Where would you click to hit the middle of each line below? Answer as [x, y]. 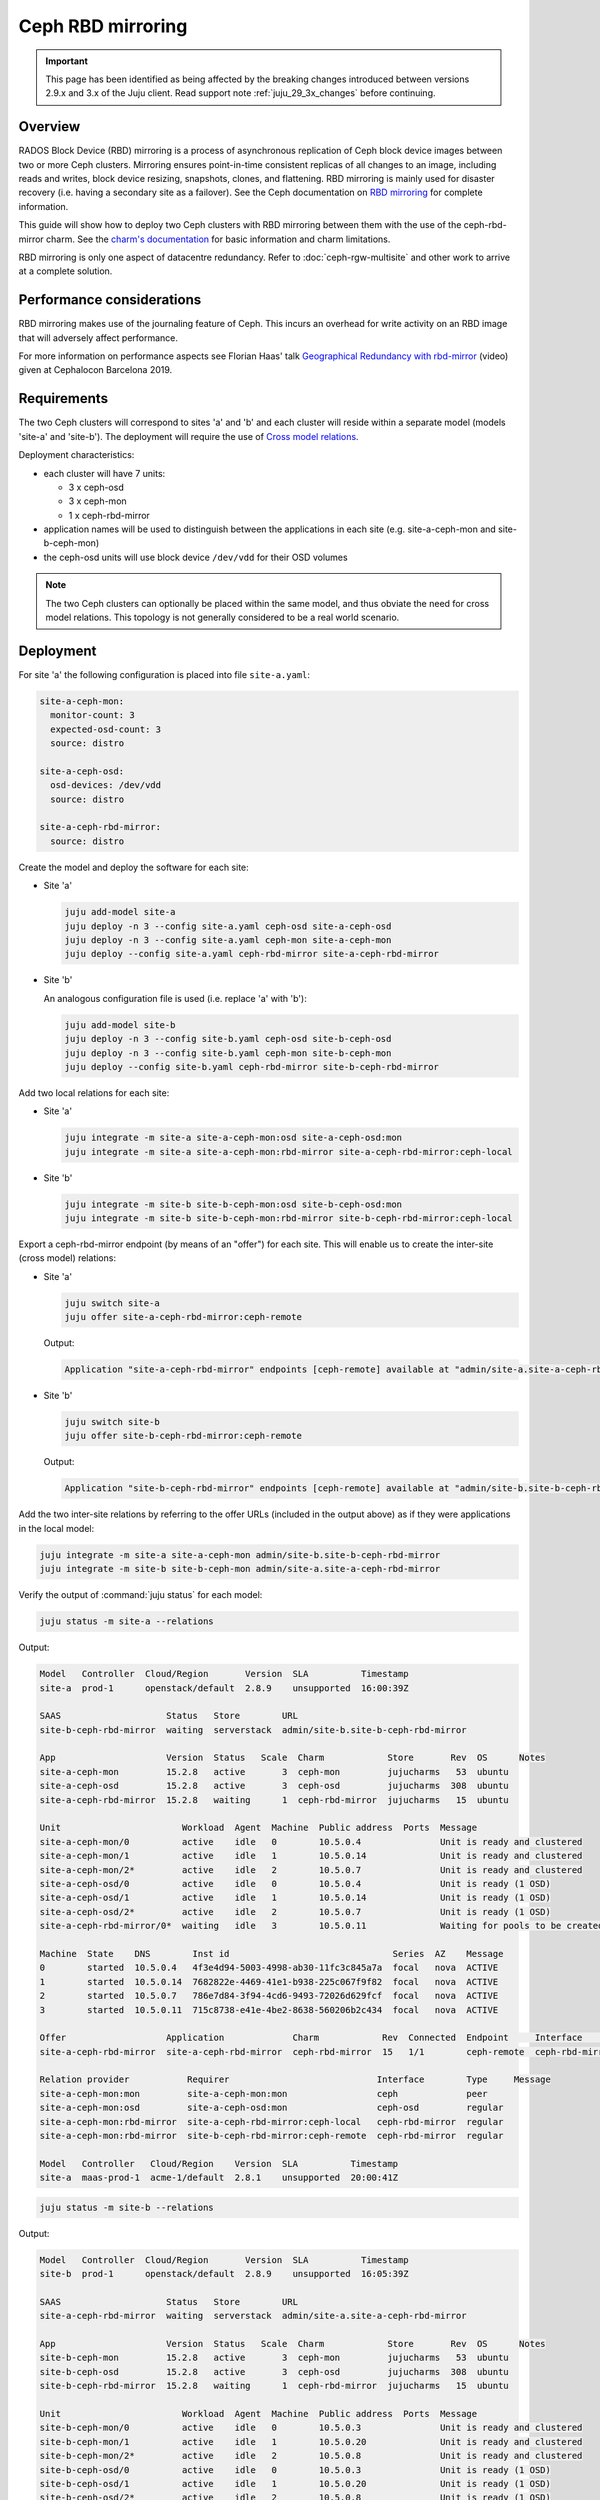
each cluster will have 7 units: [104, 473]
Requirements [63, 398]
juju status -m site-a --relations [126, 1621]
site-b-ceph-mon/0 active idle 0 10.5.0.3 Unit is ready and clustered [311, 2428]
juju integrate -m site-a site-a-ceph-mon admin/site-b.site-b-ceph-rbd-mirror [240, 1554]
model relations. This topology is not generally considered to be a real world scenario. [222, 617]
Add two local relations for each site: [94, 1092]
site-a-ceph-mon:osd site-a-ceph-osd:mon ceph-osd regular [271, 2108]
